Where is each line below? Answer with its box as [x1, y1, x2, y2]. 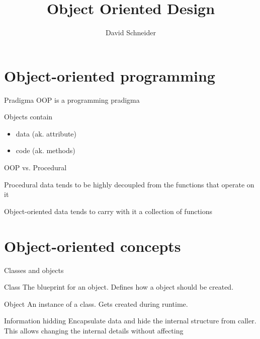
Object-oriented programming [4, 65, 215, 86]
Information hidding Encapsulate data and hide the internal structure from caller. [4, 315, 256, 326]
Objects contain [4, 111, 53, 122]
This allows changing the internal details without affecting [4, 325, 184, 335]
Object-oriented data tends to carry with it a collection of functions [4, 206, 213, 216]
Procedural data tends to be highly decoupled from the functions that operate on [4, 179, 254, 189]
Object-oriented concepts [4, 235, 181, 256]
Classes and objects [4, 264, 64, 275]
